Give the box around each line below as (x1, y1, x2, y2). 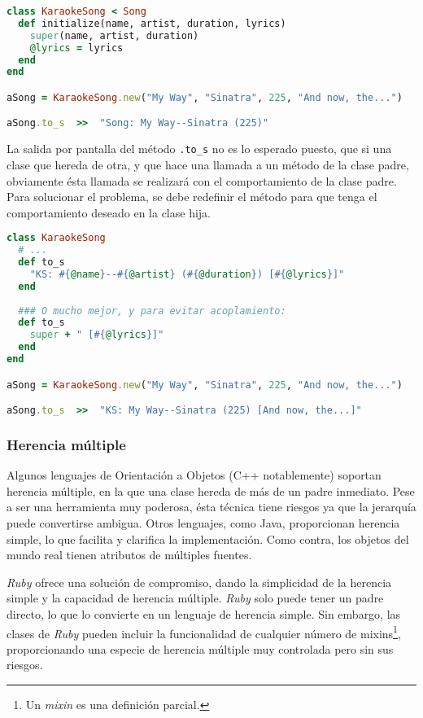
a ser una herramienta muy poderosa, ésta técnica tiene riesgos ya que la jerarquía (7, 498, 416, 515)
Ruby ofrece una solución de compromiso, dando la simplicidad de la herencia (7, 573, 392, 590)
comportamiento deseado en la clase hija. (7, 204, 211, 221)
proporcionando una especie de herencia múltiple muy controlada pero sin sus (7, 640, 394, 657)
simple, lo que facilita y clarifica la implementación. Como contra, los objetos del (7, 530, 409, 547)
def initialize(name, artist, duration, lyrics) (18, 17, 286, 29)
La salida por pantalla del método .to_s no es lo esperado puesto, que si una (7, 140, 392, 157)
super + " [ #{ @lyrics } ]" (29, 329, 164, 341)
